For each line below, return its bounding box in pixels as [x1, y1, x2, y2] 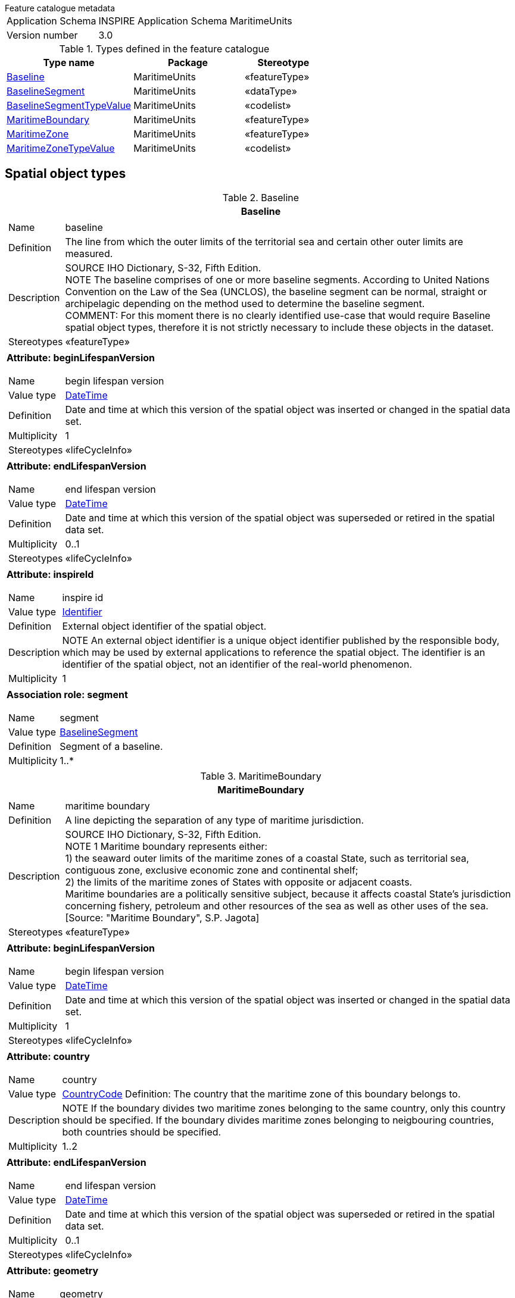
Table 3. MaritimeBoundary [200, 770, 322, 782]
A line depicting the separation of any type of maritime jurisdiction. [65, 814, 364, 826]
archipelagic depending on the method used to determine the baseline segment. [65, 297, 425, 309]
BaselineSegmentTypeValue [7, 99, 132, 111]
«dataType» [244, 85, 298, 97]
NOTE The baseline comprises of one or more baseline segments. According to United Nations [65, 273, 490, 286]
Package [168, 57, 208, 68]
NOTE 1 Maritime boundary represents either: [65, 840, 268, 852]
